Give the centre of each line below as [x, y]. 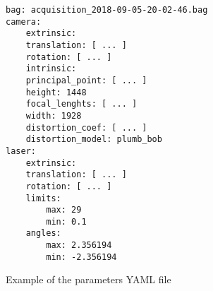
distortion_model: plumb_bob [94, 139]
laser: [21, 151]
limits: [43, 198]
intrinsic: [51, 69]
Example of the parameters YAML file [89, 279]
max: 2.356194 [79, 245]
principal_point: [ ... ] [86, 80]
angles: [43, 233]
